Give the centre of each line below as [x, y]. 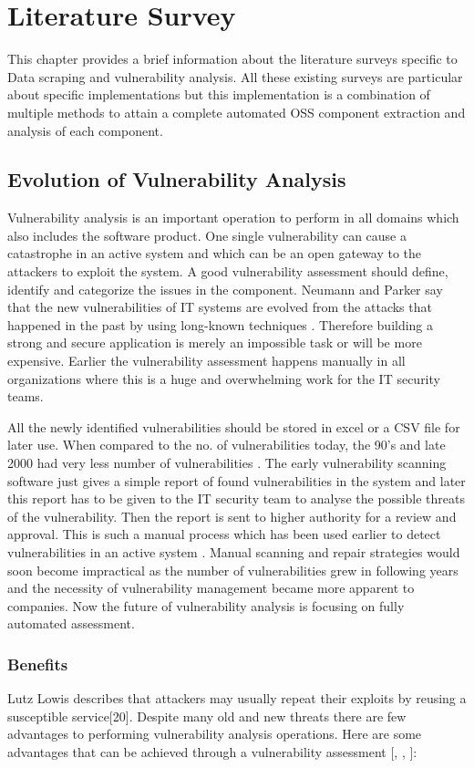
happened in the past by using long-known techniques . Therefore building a [221, 324]
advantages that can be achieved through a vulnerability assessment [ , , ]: [212, 751]
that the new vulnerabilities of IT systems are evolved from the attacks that [220, 307]
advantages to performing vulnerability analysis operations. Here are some [215, 734]
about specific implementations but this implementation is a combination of [219, 94]
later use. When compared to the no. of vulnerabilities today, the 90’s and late [227, 445]
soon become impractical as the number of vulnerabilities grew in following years [233, 570]
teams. [26, 396]
